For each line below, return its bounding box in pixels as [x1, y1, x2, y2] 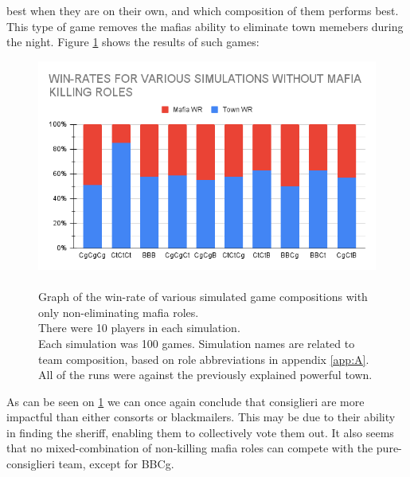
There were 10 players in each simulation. [38, 319, 240, 336]
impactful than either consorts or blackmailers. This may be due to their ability [6, 409, 396, 425]
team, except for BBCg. [58, 455, 174, 472]
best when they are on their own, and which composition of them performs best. [6, 2, 399, 18]
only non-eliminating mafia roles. [38, 303, 199, 320]
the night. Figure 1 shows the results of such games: [6, 33, 260, 50]
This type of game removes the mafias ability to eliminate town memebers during [6, 18, 404, 34]
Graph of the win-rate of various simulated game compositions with [38, 288, 368, 305]
